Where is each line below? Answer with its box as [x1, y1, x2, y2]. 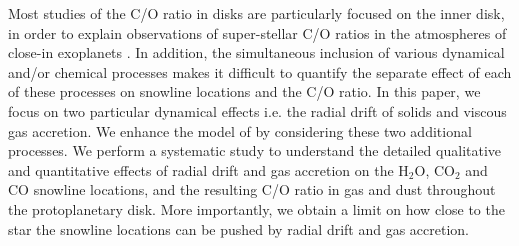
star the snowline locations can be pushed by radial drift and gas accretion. [8, 218, 470, 239]
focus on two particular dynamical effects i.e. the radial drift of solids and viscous [8, 100, 507, 121]
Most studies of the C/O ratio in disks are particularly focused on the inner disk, [8, 3, 505, 23]
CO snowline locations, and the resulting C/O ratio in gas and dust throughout [8, 179, 496, 200]
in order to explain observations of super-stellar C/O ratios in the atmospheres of [8, 22, 507, 43]
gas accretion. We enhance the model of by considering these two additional [8, 120, 472, 141]
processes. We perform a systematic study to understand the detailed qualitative [8, 140, 502, 161]
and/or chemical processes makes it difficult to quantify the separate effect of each [8, 61, 512, 82]
